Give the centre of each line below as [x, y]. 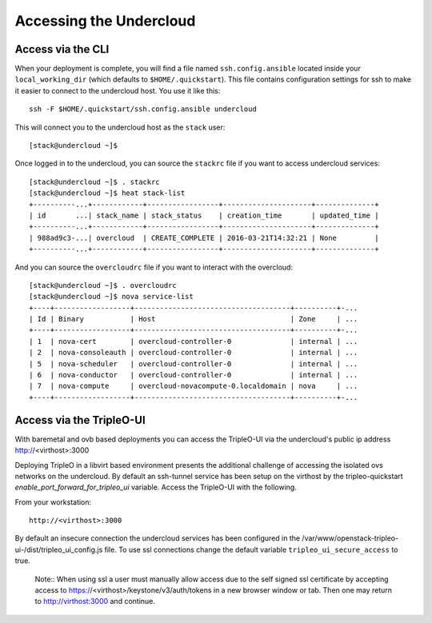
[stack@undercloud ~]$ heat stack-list [107, 193]
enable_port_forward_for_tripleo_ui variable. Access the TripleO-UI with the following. [156, 487]
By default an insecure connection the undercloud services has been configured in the [157, 538]
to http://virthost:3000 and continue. [95, 601]
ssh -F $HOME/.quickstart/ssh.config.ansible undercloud [143, 109]
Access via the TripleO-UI [80, 420]
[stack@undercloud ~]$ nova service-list [111, 297]
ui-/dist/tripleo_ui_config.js [59, 549]
